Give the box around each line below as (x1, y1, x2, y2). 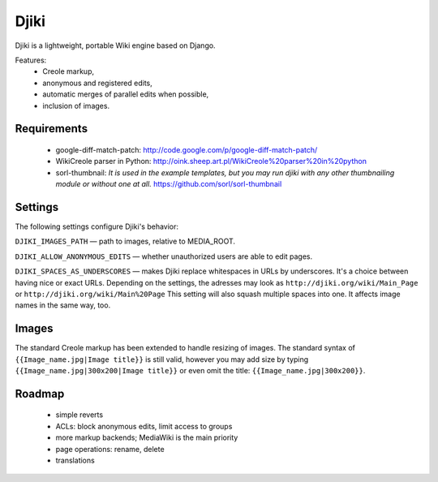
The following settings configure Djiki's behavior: (15, 222, 178, 231)
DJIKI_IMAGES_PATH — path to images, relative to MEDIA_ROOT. (15, 236, 235, 247)
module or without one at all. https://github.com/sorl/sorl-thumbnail (55, 179, 282, 189)
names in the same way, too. (15, 300, 111, 310)
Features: (15, 55, 47, 65)
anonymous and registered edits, (42, 78, 153, 88)
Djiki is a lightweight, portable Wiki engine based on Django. (15, 41, 216, 50)
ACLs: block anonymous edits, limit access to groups (55, 421, 233, 431)
